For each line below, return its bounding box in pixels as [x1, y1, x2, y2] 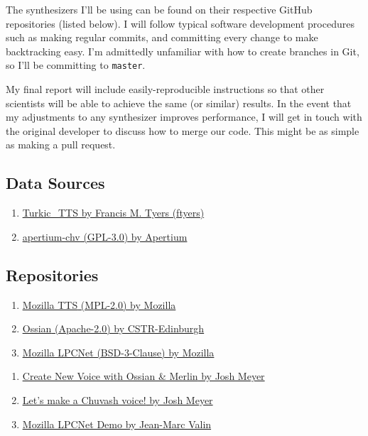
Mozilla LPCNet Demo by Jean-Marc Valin [22, 416, 212, 431]
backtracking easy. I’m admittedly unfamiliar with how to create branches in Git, [6, 43, 359, 58]
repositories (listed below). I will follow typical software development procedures [6, 16, 355, 31]
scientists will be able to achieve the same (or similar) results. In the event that [6, 95, 352, 110]
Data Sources [6, 172, 105, 194]
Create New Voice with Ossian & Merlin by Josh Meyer [22, 369, 265, 383]
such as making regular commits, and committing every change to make [6, 30, 318, 45]
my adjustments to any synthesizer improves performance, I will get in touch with [6, 109, 362, 124]
